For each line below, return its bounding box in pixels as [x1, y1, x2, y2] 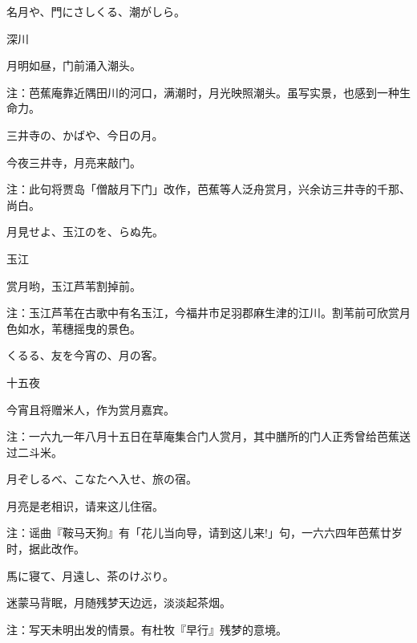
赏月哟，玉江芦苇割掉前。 [6, 277, 141, 294]
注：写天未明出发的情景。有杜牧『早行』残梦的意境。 [6, 621, 287, 637]
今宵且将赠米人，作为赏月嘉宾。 [6, 401, 175, 417]
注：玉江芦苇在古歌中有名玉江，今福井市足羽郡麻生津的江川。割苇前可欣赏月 [6, 304, 411, 321]
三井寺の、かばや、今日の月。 [6, 126, 164, 143]
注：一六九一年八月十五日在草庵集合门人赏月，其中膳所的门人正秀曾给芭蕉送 [6, 428, 411, 445]
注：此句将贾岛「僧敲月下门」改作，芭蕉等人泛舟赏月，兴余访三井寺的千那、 [6, 181, 411, 197]
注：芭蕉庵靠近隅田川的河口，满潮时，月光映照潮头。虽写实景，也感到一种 [6, 83, 399, 100]
